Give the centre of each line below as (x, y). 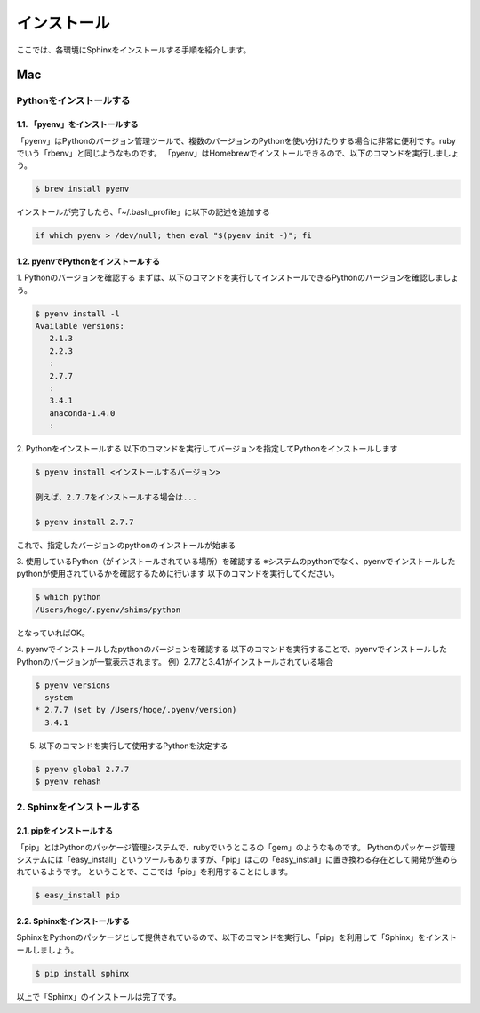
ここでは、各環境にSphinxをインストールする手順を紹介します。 (134, 50)
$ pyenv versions (73, 685)
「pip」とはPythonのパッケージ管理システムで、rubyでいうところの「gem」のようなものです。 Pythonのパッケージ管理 (236, 847)
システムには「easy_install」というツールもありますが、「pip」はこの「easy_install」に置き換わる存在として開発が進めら (237, 860)
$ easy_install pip (77, 896)
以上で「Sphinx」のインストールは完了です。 (99, 996)
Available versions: (80, 326)
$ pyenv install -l (77, 314)
